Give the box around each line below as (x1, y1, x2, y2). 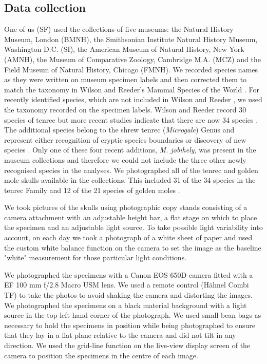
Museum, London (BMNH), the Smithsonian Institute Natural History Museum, (4, 33, 258, 44)
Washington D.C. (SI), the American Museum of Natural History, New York (4, 44, 244, 54)
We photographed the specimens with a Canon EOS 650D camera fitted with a (4, 269, 253, 280)
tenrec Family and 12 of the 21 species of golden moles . (4, 184, 180, 195)
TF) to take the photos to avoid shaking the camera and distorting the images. (4, 290, 253, 300)
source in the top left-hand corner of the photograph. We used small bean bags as (4, 310, 261, 320)
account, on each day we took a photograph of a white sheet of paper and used (4, 232, 253, 243)
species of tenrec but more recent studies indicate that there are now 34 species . (4, 114, 258, 125)
